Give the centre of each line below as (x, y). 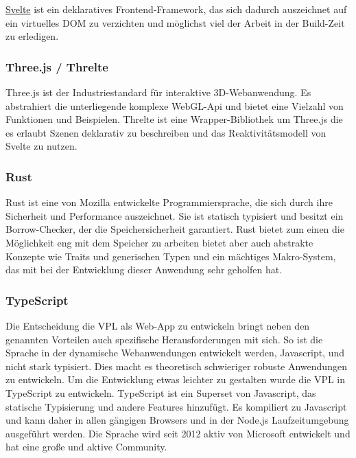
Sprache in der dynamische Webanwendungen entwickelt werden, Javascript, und (175, 353)
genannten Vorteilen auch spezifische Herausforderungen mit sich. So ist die (164, 339)
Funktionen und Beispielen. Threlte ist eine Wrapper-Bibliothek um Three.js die (174, 119)
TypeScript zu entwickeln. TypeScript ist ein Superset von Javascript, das (161, 392)
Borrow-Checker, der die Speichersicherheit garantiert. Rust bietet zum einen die (175, 229)
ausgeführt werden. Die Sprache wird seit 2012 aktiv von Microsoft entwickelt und (178, 433)
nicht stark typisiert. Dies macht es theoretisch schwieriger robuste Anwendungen (176, 366)
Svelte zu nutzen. (41, 146)
